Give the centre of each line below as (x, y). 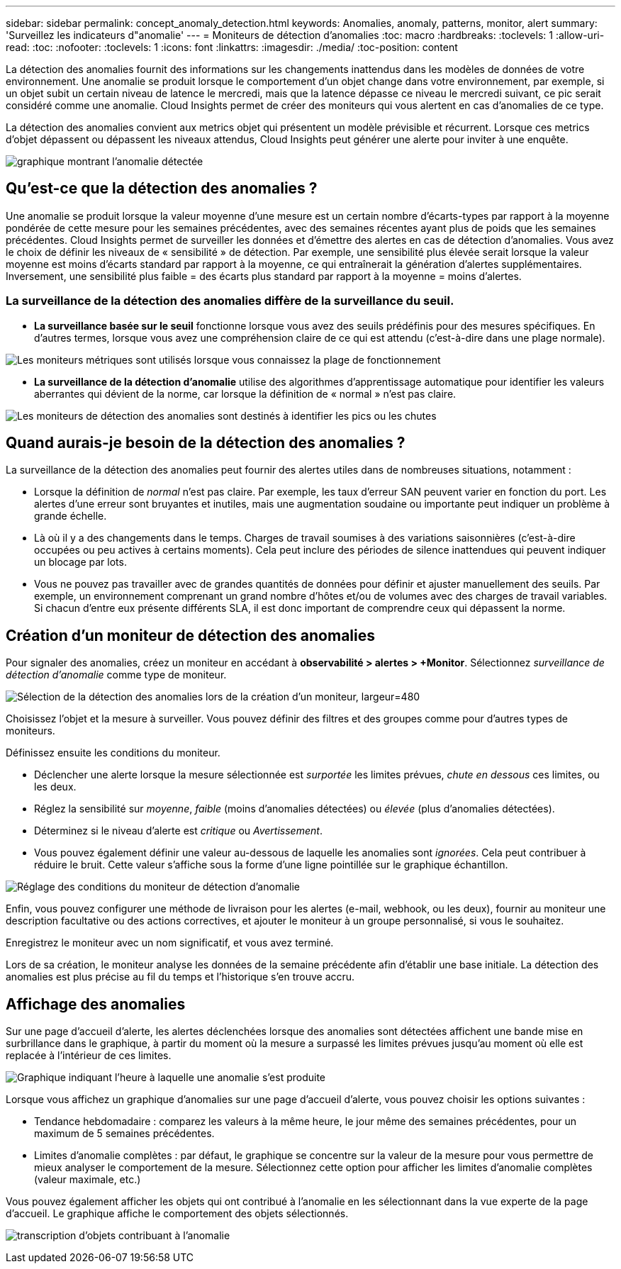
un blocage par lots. (80, 562)
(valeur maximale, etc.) (88, 1180)
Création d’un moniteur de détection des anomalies (191, 635)
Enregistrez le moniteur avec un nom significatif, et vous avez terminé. (170, 943)
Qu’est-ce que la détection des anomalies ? (162, 189)
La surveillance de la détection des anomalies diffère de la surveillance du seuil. (230, 301)
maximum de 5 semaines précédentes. (124, 1134)
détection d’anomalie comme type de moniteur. (116, 675)
